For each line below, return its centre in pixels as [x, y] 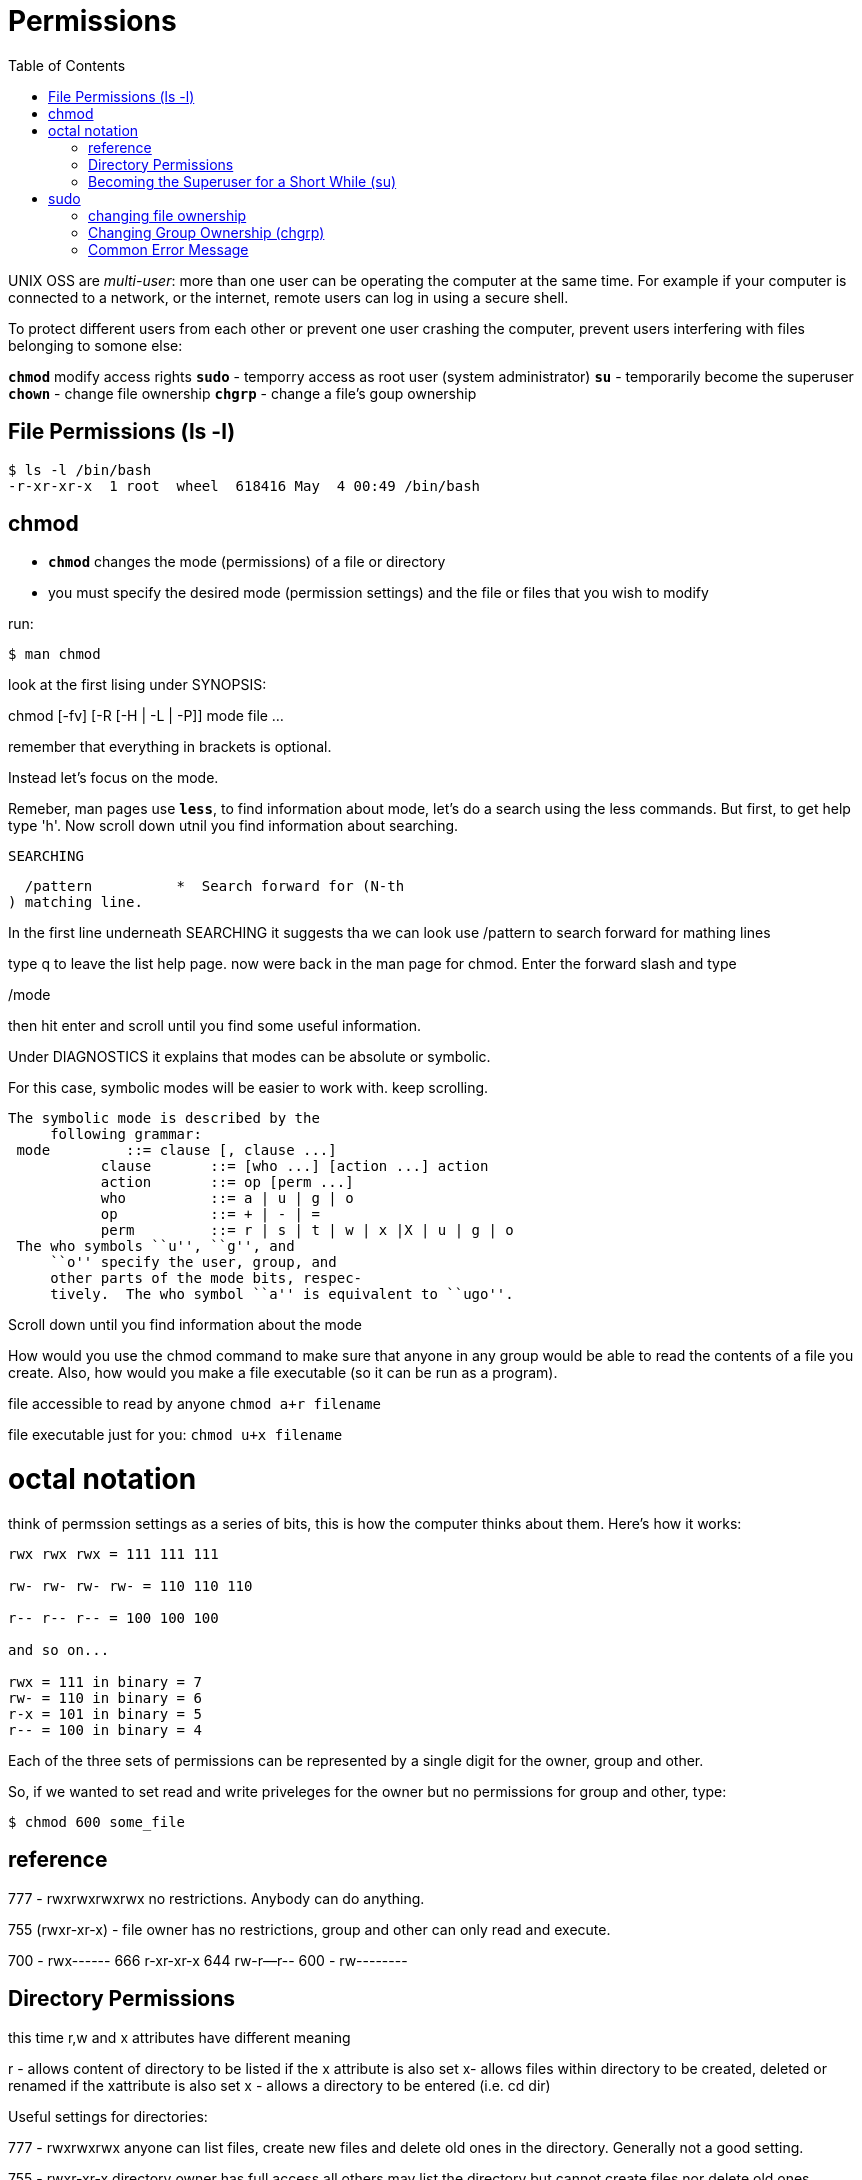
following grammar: [126, 1134]
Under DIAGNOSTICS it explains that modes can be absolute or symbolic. [249, 1057]
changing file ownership [167, 215]
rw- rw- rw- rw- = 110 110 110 [130, 1585]
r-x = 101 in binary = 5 [105, 1713]
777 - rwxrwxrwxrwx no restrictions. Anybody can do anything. [216, 1898]
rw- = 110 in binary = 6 [105, 1697]
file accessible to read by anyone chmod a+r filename [194, 1404]
